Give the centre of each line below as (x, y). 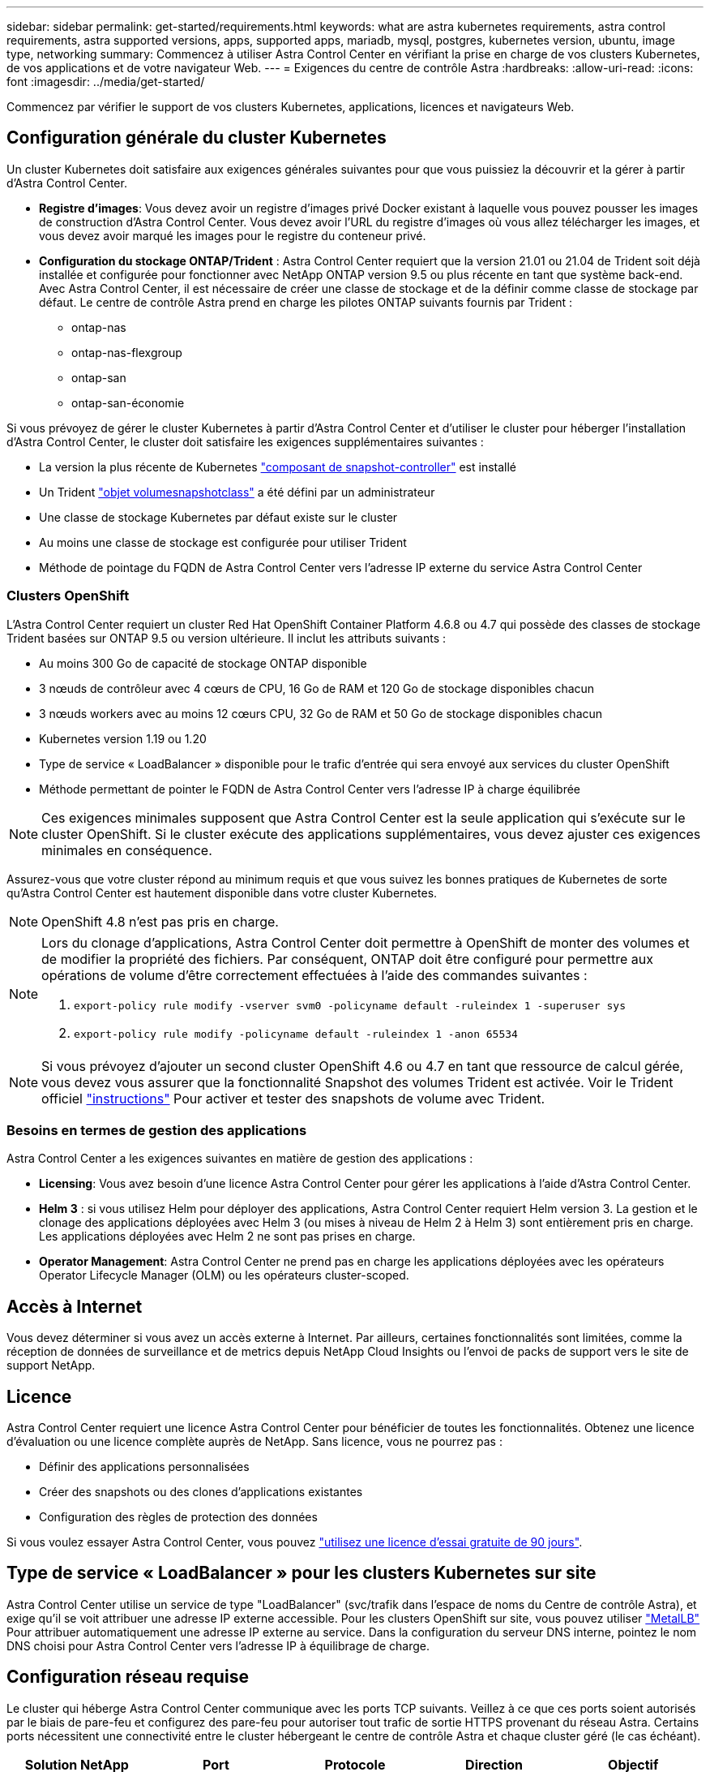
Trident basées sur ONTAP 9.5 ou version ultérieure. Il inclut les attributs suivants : (227, 638)
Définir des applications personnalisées (144, 1467)
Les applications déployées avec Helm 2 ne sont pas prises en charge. (227, 1237)
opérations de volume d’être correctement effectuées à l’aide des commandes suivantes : (314, 975)
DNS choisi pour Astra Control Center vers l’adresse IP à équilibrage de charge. (218, 1645)
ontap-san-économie (128, 402)
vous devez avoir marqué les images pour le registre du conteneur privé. (233, 235)
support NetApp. (51, 1366)
